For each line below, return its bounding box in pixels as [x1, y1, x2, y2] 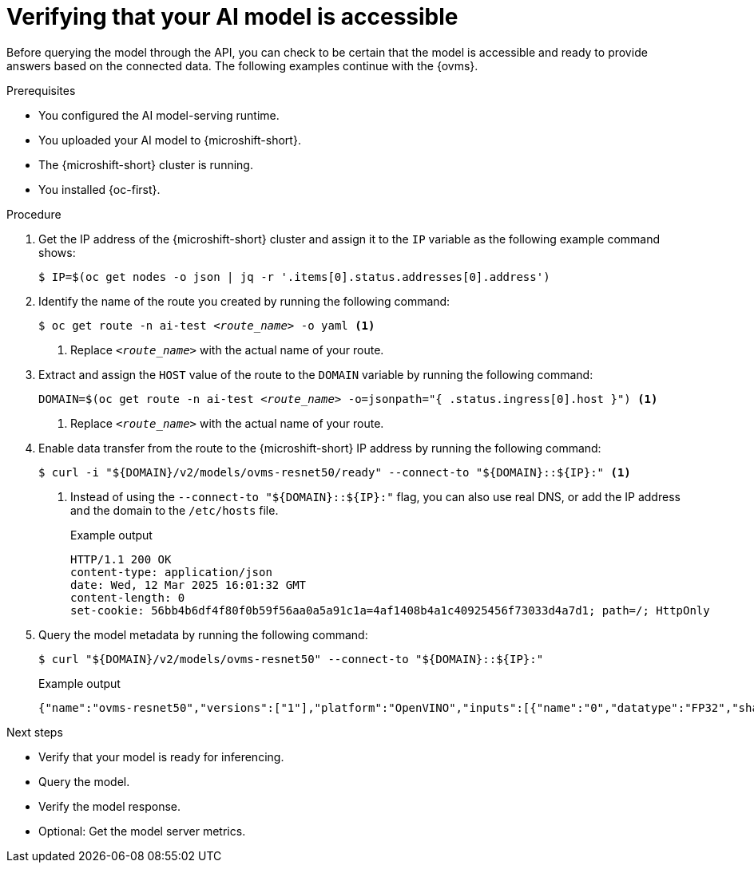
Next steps [6, 725, 63, 739]
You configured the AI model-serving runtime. [38, 108, 280, 122]
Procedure [6, 207, 62, 221]
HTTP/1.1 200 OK [70, 552, 172, 566]
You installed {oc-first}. [38, 182, 161, 196]
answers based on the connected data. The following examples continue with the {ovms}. [6, 58, 478, 73]
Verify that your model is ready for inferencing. [38, 749, 284, 764]
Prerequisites [6, 83, 76, 97]
